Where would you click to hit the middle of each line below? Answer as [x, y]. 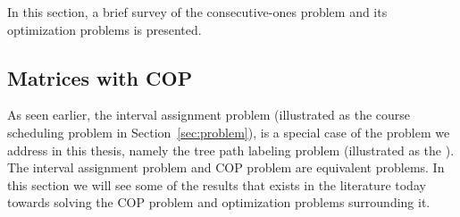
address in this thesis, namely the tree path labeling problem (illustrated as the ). [231, 150]
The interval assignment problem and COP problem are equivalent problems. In [226, 167]
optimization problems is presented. [105, 29]
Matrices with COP [100, 77]
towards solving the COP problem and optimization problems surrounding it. [219, 202]
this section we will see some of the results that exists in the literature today [217, 184]
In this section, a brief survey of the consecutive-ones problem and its [197, 12]
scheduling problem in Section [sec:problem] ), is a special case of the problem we [229, 132]
